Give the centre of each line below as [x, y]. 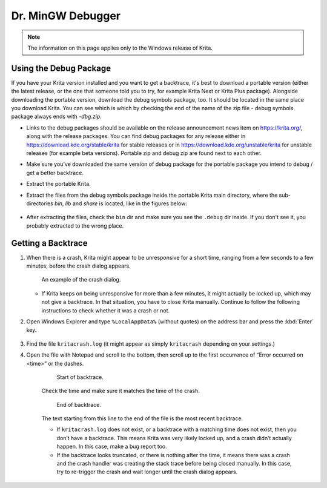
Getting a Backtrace [49, 243]
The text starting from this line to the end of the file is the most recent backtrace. [142, 418]
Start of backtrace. [80, 377]
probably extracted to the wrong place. [75, 226]
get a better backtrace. [55, 173]
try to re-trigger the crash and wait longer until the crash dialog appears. [147, 472]
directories [40, 203]
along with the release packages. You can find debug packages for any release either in [136, 136]
